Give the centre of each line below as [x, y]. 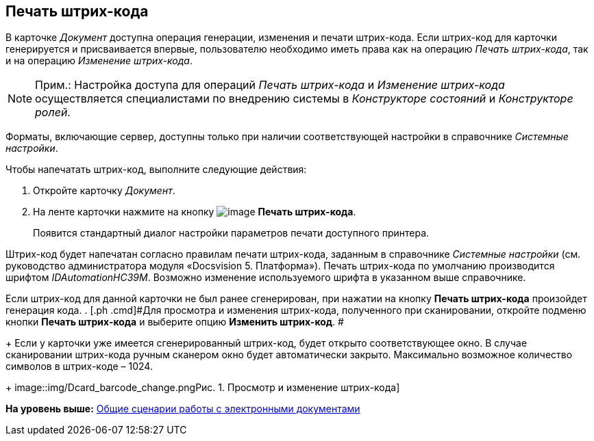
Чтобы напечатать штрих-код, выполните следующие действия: [156, 170]
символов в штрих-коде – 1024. [79, 366]
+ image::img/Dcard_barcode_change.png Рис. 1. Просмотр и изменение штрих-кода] [203, 388]
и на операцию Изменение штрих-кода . [99, 61]
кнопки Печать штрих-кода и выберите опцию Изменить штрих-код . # [175, 322]
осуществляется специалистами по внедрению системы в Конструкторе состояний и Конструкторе [304, 99]
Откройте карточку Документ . [104, 191]
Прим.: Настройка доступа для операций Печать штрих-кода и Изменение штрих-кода [270, 85]
